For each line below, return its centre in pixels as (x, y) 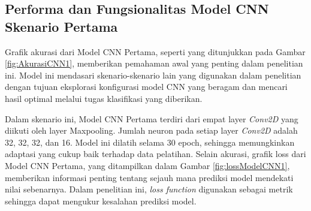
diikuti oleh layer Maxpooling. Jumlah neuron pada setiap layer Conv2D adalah (151, 130)
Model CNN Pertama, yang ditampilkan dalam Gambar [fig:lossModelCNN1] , (147, 165)
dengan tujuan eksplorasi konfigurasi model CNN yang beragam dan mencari (146, 87)
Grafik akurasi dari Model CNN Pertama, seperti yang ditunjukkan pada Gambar (155, 51)
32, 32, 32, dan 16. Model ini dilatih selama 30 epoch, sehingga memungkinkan (150, 142)
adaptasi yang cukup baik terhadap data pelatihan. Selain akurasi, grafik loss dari (155, 154)
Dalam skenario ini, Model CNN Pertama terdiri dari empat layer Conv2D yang (152, 118)
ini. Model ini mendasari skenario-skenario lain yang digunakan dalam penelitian (153, 75)
